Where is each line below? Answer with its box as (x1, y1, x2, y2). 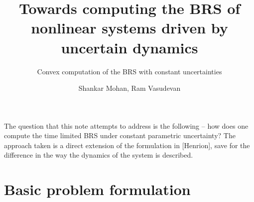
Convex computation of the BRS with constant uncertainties (37, 66, 222, 76)
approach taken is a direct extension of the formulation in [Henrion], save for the (4, 140, 250, 150)
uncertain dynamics (61, 37, 198, 57)
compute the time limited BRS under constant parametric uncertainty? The (4, 130, 236, 141)
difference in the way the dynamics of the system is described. (4, 150, 193, 160)
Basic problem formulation (4, 179, 191, 200)
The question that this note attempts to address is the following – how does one (4, 120, 249, 131)
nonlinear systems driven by (31, 17, 228, 38)
